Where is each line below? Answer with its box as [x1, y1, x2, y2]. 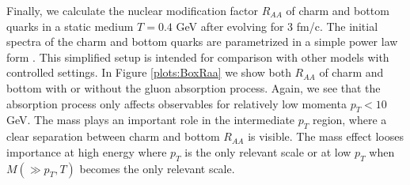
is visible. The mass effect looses [248, 128, 404, 145]
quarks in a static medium [6, 17, 134, 34]
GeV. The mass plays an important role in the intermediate [6, 111, 295, 128]
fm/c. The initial [296, 17, 378, 34]
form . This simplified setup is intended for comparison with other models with [6, 48, 389, 65]
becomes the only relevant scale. [79, 160, 235, 176]
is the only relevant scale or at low [184, 143, 351, 160]
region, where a [312, 111, 387, 128]
